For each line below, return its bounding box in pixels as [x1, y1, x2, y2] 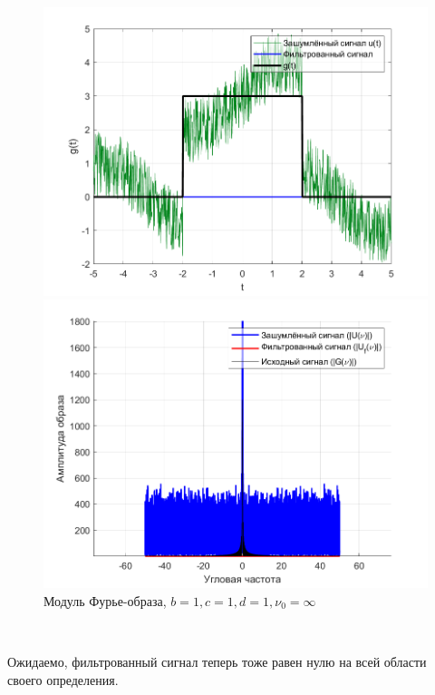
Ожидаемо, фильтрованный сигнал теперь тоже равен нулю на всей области [7, 652, 427, 671]
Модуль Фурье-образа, [43, 591, 167, 610]
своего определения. [7, 670, 119, 689]
